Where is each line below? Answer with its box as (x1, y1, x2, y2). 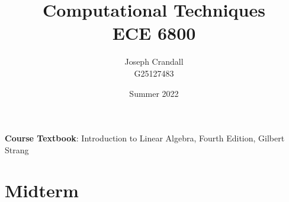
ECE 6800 (112, 21, 196, 45)
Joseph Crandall (124, 55, 184, 68)
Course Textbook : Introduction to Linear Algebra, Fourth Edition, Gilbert (5, 132, 285, 144)
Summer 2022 (129, 87, 179, 99)
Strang (5, 143, 29, 156)
